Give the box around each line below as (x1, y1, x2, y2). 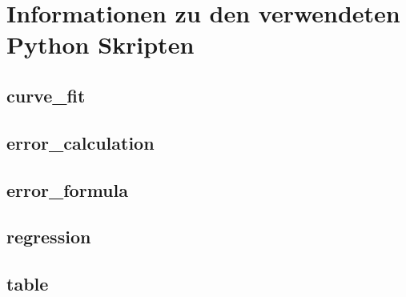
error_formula (6, 177, 128, 202)
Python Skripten (6, 28, 195, 61)
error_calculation (6, 130, 155, 155)
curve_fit (6, 82, 86, 107)
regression (6, 224, 91, 249)
